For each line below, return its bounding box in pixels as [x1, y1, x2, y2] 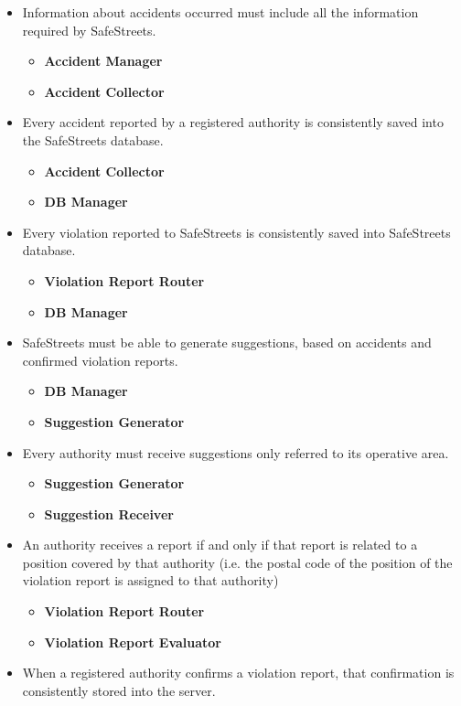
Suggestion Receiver [44, 504, 174, 523]
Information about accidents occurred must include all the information [22, 3, 419, 21]
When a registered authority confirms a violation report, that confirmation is [22, 663, 455, 682]
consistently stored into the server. [22, 680, 216, 700]
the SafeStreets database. [22, 130, 164, 149]
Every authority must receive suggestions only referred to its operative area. [22, 443, 449, 462]
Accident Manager [44, 51, 163, 70]
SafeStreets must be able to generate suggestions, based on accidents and [22, 333, 432, 352]
